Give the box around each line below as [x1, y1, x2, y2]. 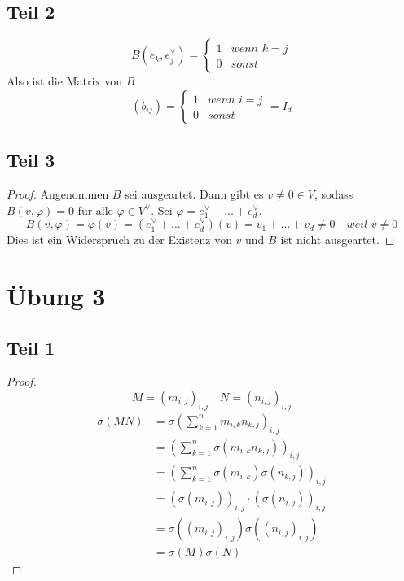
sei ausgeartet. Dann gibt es [125, 186, 264, 202]
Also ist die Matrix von [7, 72, 123, 90]
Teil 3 [7, 147, 55, 173]
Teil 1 [7, 334, 55, 360]
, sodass [314, 186, 353, 202]
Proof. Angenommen [7, 186, 109, 202]
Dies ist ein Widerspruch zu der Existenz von [7, 231, 232, 248]
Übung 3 [7, 278, 106, 312]
